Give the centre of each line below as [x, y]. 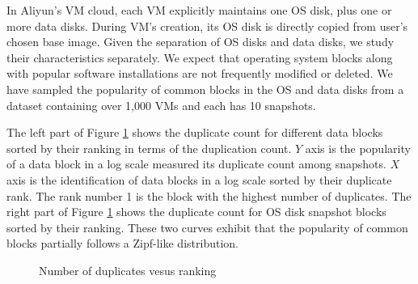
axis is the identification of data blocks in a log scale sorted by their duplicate [199, 179]
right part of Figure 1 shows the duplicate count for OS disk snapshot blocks [196, 212]
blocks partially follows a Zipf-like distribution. [122, 243]
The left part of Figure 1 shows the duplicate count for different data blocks [195, 132]
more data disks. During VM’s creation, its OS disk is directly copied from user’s [207, 25]
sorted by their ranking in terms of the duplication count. [149, 148]
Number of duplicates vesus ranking [128, 270]
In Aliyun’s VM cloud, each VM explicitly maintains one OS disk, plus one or [199, 10]
